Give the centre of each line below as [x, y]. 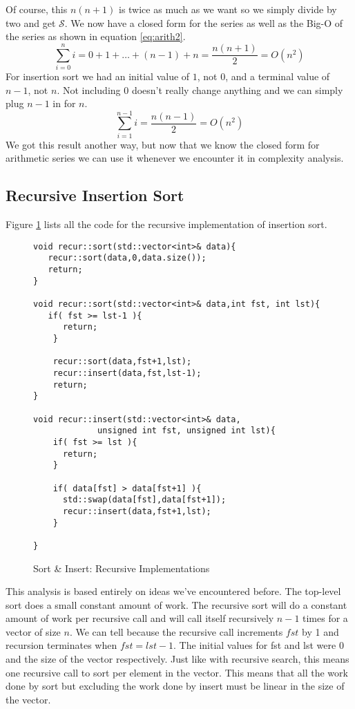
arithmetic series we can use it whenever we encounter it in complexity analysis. [175, 158]
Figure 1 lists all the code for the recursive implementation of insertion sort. [166, 224]
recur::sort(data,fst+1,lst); [122, 362]
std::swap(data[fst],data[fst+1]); [144, 500]
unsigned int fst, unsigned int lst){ [186, 431]
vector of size [33, 631]
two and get [31, 22]
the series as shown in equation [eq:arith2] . [96, 36]
